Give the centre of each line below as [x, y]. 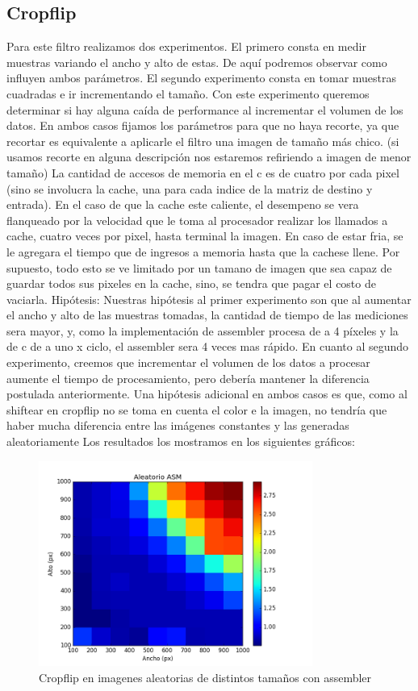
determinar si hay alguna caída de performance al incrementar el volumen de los [205, 109]
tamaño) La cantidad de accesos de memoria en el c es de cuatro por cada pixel [203, 172]
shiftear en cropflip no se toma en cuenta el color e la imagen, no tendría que [197, 409]
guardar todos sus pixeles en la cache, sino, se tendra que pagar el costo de [191, 283]
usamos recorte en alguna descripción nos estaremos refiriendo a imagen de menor [209, 157]
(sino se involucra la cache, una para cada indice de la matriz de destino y [190, 188]
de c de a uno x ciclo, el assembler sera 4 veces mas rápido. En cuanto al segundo [208, 346]
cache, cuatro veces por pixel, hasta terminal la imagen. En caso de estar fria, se [205, 236]
